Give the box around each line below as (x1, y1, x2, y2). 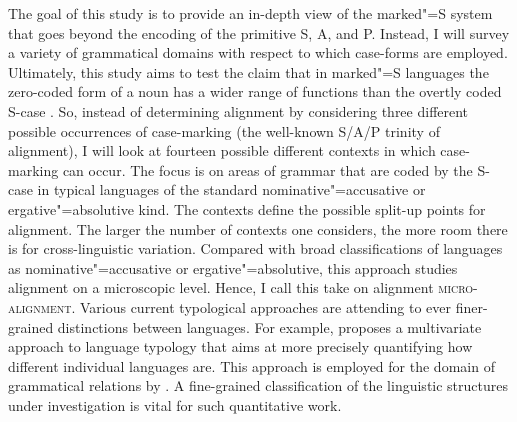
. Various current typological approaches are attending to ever (71, 296, 451, 317)
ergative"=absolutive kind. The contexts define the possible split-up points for (8, 198, 486, 219)
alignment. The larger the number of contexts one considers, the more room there (8, 218, 508, 239)
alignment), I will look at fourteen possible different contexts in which (8, 140, 436, 161)
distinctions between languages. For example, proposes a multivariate (57, 316, 482, 337)
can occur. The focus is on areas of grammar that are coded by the (62, 159, 473, 180)
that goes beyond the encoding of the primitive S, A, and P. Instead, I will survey (8, 22, 510, 43)
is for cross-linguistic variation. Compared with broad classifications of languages (8, 238, 503, 259)
